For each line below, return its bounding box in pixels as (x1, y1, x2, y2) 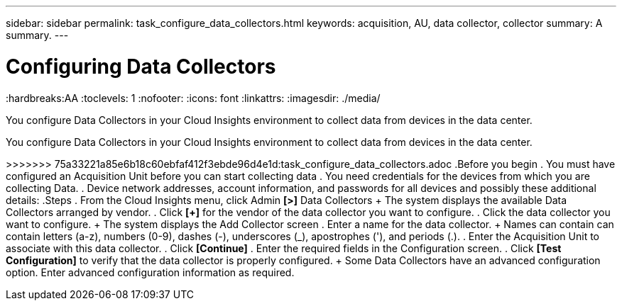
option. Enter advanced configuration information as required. (6, 266, 295, 278)
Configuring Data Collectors (6, 54, 276, 79)
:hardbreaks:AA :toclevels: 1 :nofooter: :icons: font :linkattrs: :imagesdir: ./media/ (6, 91, 381, 104)
